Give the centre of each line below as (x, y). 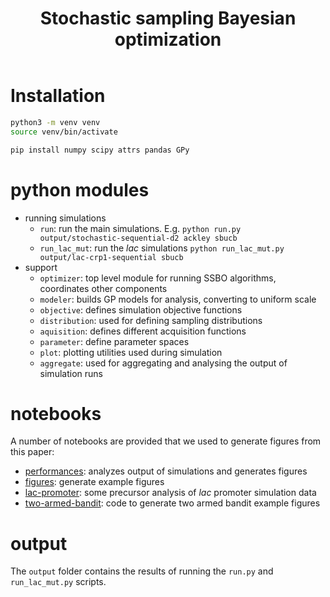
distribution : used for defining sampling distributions (151, 320)
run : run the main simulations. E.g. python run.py (140, 228)
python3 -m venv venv (55, 122)
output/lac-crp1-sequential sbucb (111, 257)
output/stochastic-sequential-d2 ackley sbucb (138, 238)
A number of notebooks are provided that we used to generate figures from (166, 441)
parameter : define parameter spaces (114, 341)
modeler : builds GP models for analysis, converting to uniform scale (178, 299)
